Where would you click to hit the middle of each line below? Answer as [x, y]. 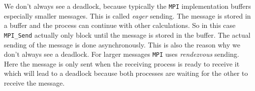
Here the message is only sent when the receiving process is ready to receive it [122, 63]
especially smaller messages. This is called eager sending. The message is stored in [127, 15]
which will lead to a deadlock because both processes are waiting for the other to [126, 73]
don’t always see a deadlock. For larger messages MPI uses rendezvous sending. [122, 54]
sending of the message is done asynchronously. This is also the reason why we [122, 44]
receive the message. [34, 82]
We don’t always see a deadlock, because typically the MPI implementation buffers [127, 6]
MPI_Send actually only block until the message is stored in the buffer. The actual [127, 34]
